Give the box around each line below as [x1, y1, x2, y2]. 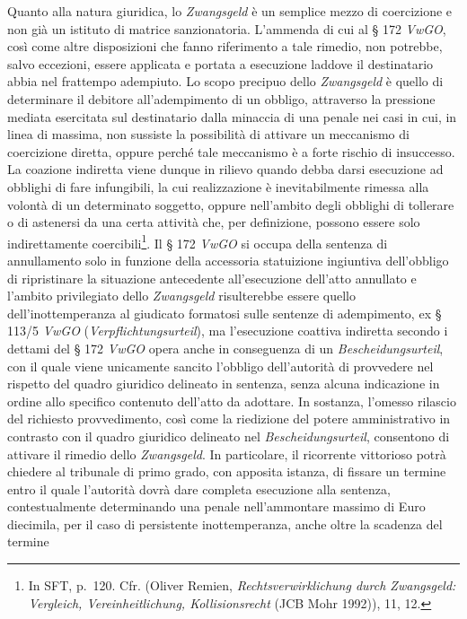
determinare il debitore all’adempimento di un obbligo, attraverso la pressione [7, 89, 436, 108]
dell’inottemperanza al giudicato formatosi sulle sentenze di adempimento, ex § [7, 303, 442, 322]
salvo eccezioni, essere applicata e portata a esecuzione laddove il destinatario [7, 54, 434, 73]
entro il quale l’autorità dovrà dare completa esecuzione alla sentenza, [7, 479, 391, 498]
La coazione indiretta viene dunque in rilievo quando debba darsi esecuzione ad [7, 160, 444, 179]
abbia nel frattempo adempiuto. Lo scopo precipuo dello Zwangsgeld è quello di [7, 72, 444, 91]
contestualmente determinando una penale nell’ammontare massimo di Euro [7, 497, 426, 516]
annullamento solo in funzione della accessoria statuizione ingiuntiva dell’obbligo [7, 250, 449, 269]
